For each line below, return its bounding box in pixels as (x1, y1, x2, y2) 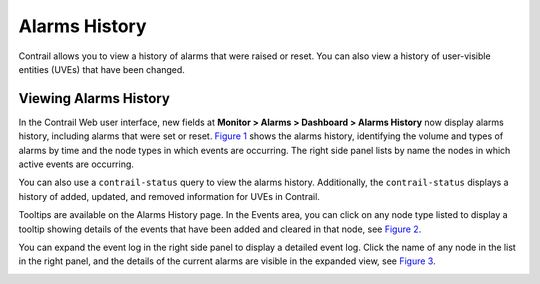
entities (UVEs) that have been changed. (18, 63, 185, 75)
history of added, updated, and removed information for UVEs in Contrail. (18, 190, 320, 202)
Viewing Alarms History (18, 90, 170, 107)
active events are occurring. (18, 158, 135, 170)
